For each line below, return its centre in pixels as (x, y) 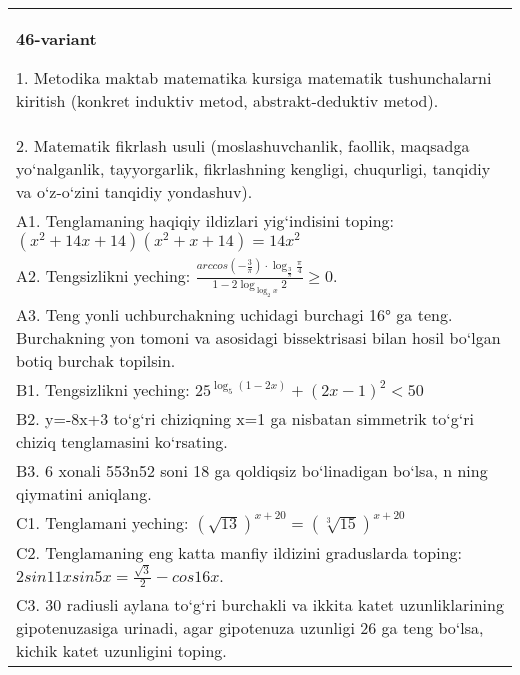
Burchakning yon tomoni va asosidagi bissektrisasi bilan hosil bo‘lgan (258, 337)
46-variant (56, 38)
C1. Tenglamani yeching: (102, 522)
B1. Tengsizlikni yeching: (103, 389)
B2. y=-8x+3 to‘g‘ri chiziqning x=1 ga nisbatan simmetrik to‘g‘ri (245, 418)
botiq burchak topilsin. (96, 360)
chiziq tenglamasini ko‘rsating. (122, 441)
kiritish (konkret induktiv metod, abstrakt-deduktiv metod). (227, 100)
